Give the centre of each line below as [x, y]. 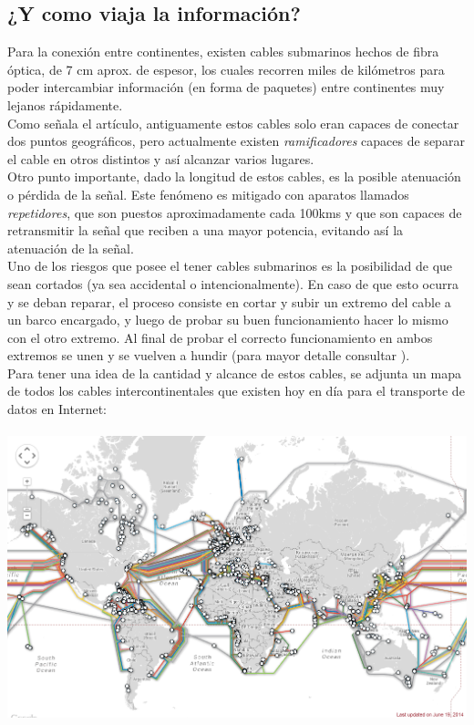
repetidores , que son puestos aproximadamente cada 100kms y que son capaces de [235, 212]
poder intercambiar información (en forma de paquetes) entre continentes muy [226, 87]
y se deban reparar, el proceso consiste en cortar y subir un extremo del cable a [229, 301]
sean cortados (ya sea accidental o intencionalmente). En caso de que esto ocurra [233, 283]
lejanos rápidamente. [65, 104]
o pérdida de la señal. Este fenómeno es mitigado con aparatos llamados [208, 194]
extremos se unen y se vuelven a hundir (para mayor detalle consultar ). [209, 355]
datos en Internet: [57, 409]
